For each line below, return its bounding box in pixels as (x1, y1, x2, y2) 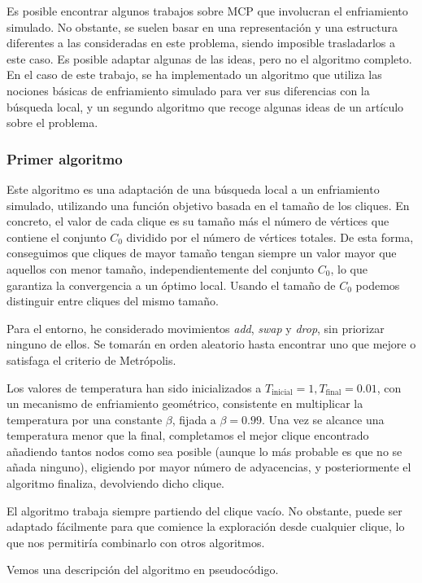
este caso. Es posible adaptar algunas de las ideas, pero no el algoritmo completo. (7, 50, 412, 67)
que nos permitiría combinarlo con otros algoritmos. (7, 533, 265, 550)
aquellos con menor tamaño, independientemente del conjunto (7, 260, 315, 277)
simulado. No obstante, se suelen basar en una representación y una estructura (7, 18, 398, 35)
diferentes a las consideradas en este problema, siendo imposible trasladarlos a (7, 34, 396, 51)
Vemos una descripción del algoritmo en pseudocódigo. (7, 561, 279, 578)
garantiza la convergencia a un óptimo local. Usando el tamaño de (7, 276, 336, 293)
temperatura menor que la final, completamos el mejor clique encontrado (7, 427, 369, 444)
